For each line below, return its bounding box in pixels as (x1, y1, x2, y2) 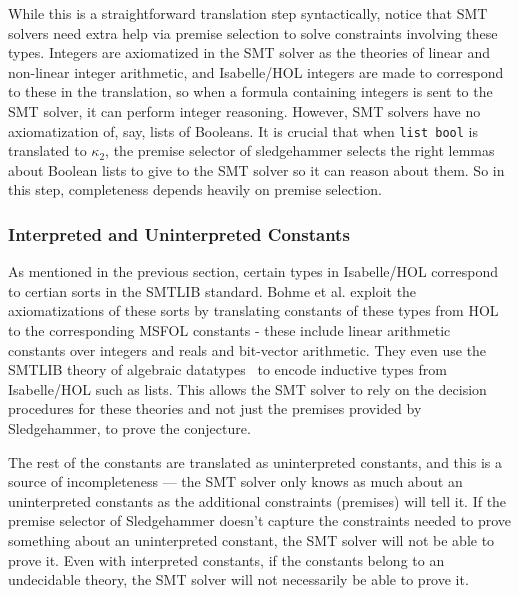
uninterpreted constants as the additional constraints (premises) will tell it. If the (8, 490, 507, 511)
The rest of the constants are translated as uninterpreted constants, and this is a (8, 451, 502, 472)
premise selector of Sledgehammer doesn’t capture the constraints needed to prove (8, 510, 512, 531)
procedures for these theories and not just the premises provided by (8, 398, 422, 419)
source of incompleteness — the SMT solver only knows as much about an (8, 471, 463, 492)
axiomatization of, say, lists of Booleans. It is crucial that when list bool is (8, 120, 478, 141)
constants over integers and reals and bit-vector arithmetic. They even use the (8, 339, 487, 360)
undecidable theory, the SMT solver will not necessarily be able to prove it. (8, 569, 469, 590)
